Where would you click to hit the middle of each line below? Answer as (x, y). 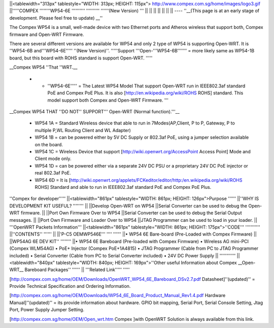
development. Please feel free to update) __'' (56, 18)
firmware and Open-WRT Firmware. (47, 34)
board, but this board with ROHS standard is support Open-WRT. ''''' (81, 58)
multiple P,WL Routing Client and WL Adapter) (83, 130)
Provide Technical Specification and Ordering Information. (70, 286)
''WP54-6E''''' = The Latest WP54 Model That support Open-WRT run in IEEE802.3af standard (146, 86)
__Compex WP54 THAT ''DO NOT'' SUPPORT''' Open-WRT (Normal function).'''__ (94, 112)
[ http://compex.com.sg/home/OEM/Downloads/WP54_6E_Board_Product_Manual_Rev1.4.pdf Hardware (117, 296)
